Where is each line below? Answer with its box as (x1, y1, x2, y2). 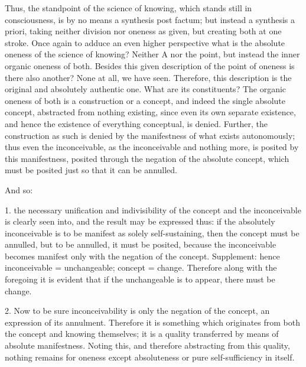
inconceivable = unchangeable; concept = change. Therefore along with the (5, 261, 277, 274)
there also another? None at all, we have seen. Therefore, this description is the (5, 71, 292, 83)
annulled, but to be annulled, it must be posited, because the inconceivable (5, 238, 276, 251)
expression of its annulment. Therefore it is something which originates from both (5, 316, 300, 328)
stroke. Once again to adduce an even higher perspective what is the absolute (5, 36, 285, 48)
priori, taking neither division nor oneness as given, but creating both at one (5, 25, 282, 37)
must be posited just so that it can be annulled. (5, 164, 177, 176)
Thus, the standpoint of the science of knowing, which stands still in (5, 2, 252, 14)
